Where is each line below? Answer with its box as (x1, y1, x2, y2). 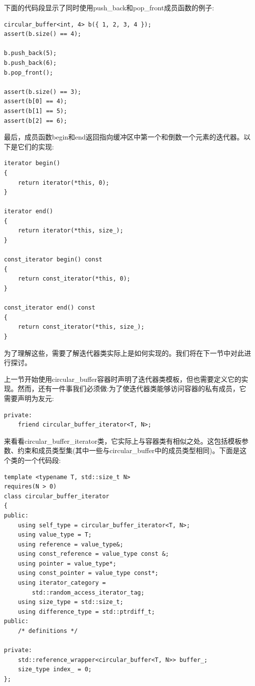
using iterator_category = (18, 579, 106, 587)
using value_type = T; (18, 531, 92, 539)
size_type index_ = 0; (18, 666, 92, 673)
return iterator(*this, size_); (18, 227, 124, 234)
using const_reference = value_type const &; (18, 550, 169, 558)
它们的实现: (17, 141, 54, 151)
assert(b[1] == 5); (4, 107, 67, 114)
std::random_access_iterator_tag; (32, 589, 145, 596)
